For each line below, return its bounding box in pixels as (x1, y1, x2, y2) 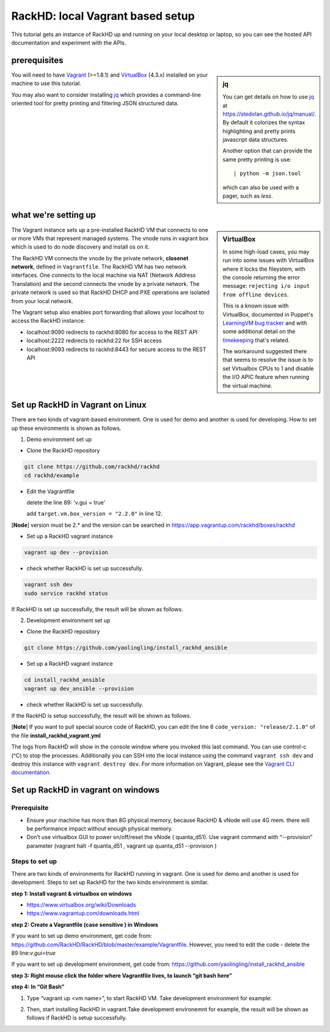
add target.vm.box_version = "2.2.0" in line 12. (26, 510, 163, 518)
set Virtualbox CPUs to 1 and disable (222, 364, 314, 372)
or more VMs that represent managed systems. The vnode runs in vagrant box (11, 235, 209, 242)
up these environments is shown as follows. (11, 424, 122, 432)
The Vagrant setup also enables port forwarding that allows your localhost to (11, 309, 204, 316)
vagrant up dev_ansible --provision (24, 685, 134, 692)
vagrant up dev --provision (24, 549, 108, 556)
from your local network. (11, 297, 73, 304)
